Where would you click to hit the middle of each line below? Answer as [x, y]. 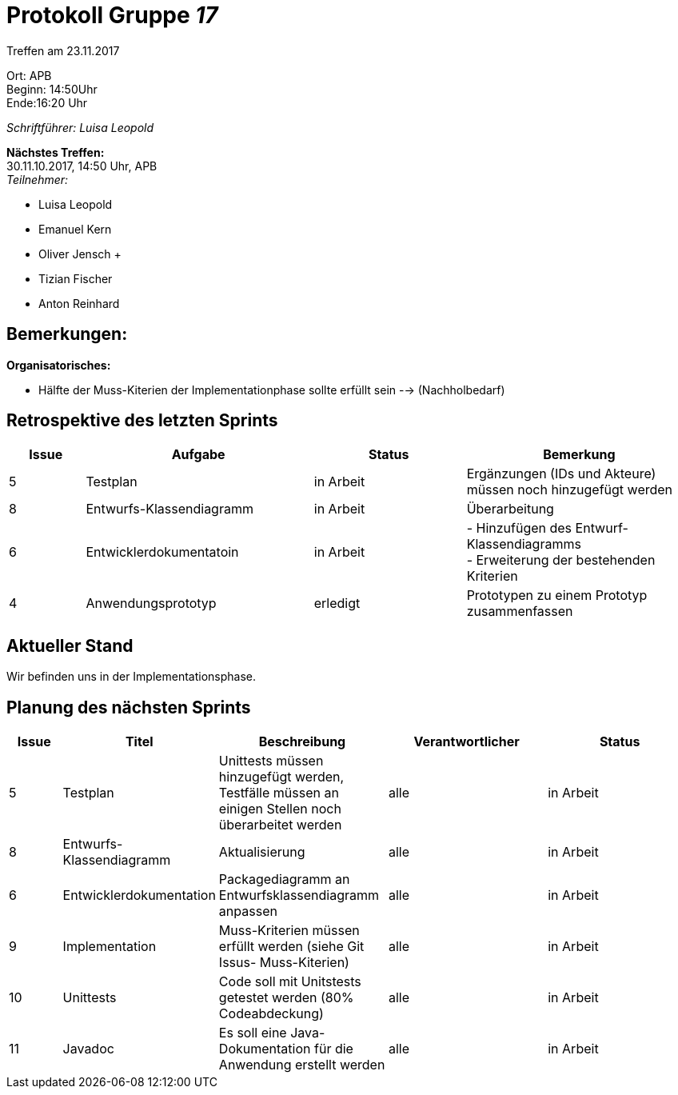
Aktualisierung [262, 852]
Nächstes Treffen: [56, 152]
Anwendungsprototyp [151, 603]
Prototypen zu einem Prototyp [557, 595]
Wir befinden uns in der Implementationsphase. [132, 677]
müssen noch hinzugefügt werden [570, 490]
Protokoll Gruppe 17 [112, 15]
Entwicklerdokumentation [139, 895]
